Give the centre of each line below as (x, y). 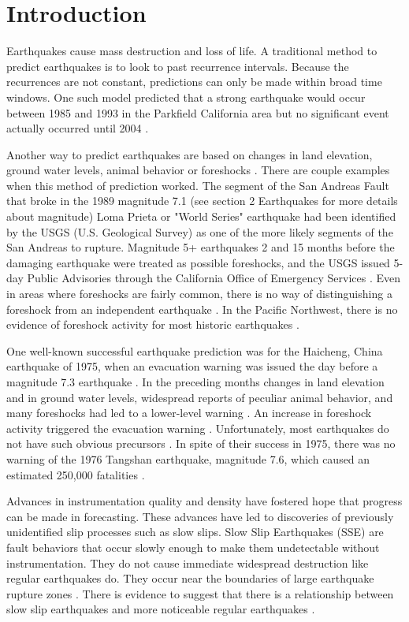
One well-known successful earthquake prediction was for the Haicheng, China (195, 350)
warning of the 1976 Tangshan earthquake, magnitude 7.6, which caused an (188, 458)
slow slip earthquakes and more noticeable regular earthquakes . (161, 609)
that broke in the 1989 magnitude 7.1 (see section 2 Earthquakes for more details (202, 201)
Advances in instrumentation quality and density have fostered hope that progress (204, 501)
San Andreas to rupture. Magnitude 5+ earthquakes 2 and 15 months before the (201, 247)
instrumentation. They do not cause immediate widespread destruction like (188, 562)
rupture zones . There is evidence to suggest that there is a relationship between (200, 593)
